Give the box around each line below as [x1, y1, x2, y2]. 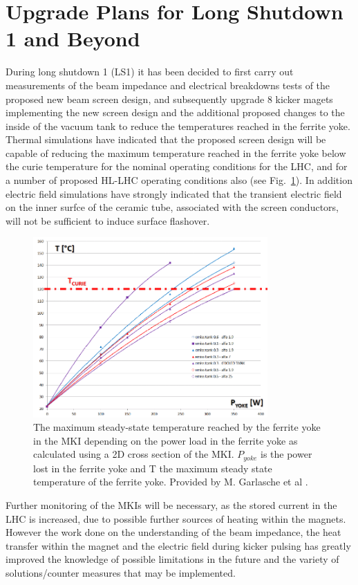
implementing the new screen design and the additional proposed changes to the [6, 105, 345, 120]
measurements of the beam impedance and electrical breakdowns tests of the [6, 77, 330, 92]
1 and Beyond [6, 24, 140, 53]
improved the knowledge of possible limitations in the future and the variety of [6, 552, 339, 566]
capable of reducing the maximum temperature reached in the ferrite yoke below [6, 145, 346, 160]
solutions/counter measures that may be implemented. [6, 566, 236, 579]
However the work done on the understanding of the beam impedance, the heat [6, 525, 341, 539]
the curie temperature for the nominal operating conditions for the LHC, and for [6, 159, 348, 174]
